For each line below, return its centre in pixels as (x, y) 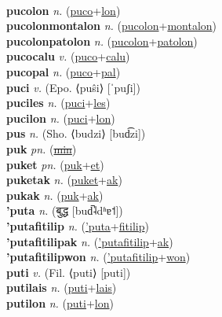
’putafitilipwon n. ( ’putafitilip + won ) (98, 257)
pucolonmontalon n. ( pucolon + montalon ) (112, 26)
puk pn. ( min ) (42, 148)
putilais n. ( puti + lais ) (62, 288)
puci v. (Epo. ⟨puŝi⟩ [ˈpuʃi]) (73, 87)
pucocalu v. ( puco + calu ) (68, 56)
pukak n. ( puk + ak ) (55, 195)
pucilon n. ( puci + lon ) (61, 118)
